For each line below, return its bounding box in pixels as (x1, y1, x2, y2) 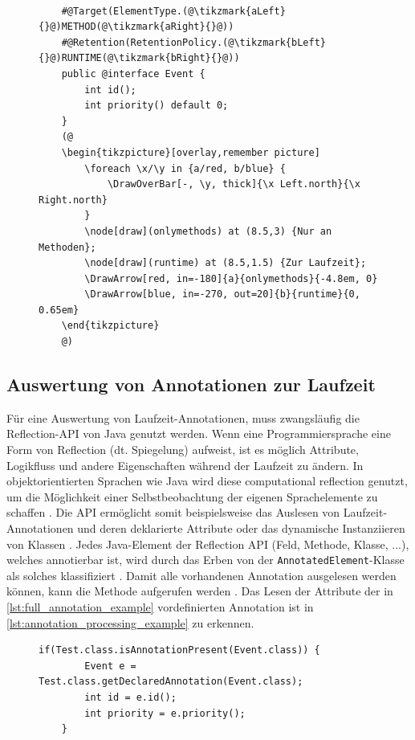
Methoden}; (39, 241, 96, 253)
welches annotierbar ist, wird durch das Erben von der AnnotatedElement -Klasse (6, 551, 405, 568)
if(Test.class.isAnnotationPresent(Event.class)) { (39, 644, 320, 656)
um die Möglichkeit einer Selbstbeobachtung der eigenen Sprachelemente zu (6, 488, 378, 505)
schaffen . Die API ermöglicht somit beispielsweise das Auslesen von (6, 504, 340, 521)
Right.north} (39, 194, 108, 206)
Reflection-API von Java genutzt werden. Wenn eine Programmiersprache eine (6, 425, 391, 442)
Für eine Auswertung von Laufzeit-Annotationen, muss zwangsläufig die (6, 409, 360, 426)
